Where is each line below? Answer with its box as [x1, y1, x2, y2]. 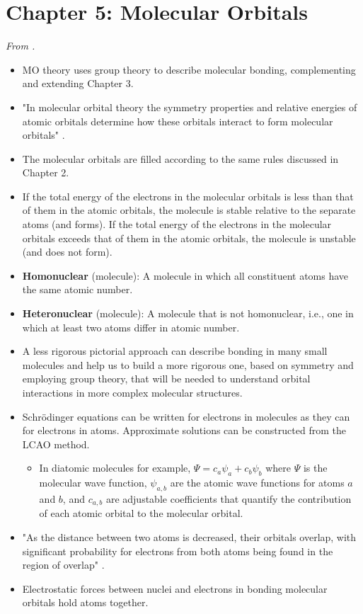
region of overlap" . [22, 557, 105, 572]
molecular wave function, [39, 475, 147, 490]
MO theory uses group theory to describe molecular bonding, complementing [22, 62, 356, 76]
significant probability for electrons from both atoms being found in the [22, 543, 333, 558]
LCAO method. [22, 436, 90, 451]
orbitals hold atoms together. [22, 595, 149, 610]
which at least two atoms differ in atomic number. [22, 319, 240, 334]
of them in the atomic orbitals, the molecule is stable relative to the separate [22, 203, 356, 217]
